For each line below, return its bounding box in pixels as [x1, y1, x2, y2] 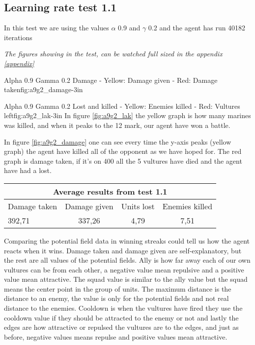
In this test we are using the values [4, 23, 109, 33]
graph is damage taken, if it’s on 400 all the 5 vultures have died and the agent [4, 155, 242, 166]
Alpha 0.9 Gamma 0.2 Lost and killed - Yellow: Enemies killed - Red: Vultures [4, 100, 240, 111]
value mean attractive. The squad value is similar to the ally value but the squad [4, 274, 248, 284]
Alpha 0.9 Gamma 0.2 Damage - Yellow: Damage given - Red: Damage [4, 74, 218, 85]
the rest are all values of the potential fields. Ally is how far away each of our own [4, 255, 251, 265]
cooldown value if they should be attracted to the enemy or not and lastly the [4, 312, 239, 322]
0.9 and [118, 23, 141, 33]
